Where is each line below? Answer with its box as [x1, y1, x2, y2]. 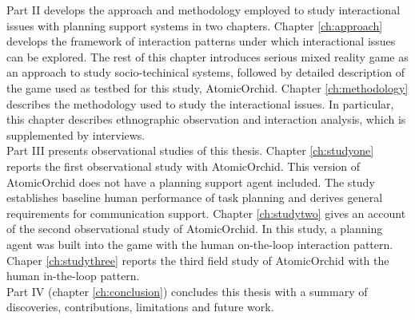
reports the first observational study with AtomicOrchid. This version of [6, 157, 361, 174]
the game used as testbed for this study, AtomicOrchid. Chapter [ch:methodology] [6, 79, 409, 96]
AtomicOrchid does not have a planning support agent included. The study [6, 173, 375, 190]
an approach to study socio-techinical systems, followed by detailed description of [6, 64, 405, 81]
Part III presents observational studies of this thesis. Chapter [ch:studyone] [6, 142, 374, 159]
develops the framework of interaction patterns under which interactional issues [6, 33, 396, 49]
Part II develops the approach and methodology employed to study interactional [6, 2, 401, 18]
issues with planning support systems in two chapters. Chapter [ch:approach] [6, 17, 383, 34]
